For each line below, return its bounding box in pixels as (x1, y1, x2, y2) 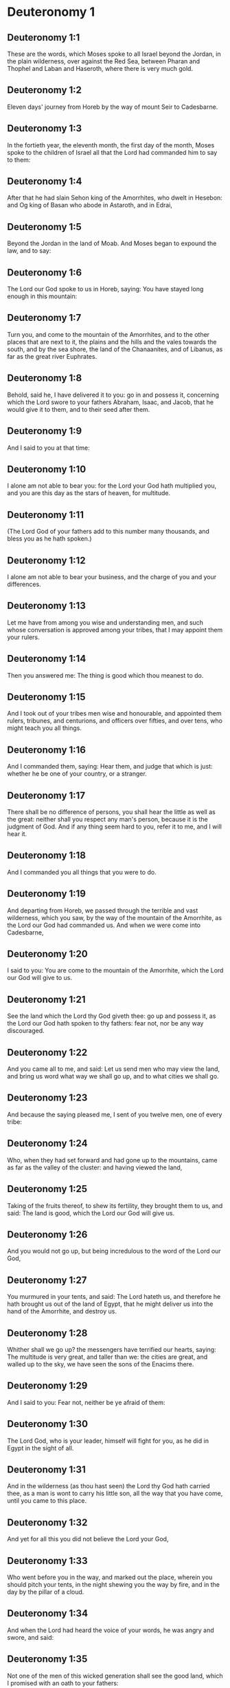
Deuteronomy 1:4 (7, 176, 82, 187)
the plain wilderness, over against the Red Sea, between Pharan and (7, 57, 200, 65)
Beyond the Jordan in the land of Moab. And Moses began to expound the (7, 239, 217, 248)
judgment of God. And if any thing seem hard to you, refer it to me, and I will (7, 822, 222, 831)
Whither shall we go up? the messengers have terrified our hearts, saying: (7, 1345, 216, 1353)
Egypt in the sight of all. (7, 1444, 74, 1452)
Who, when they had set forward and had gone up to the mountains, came (7, 1156, 218, 1164)
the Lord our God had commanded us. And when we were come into (7, 921, 201, 929)
